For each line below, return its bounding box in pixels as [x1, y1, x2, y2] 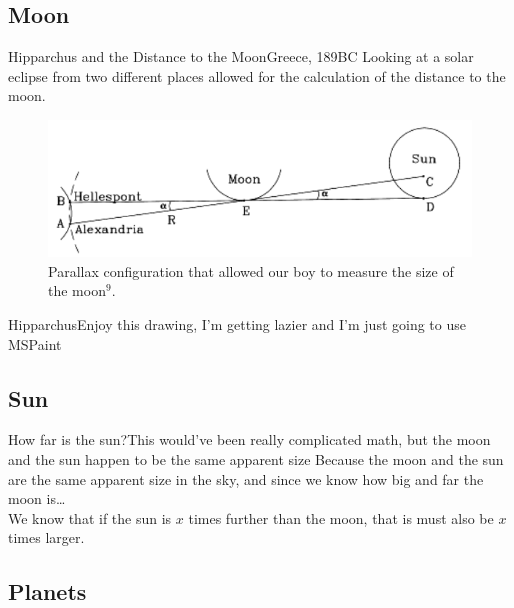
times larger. [8, 527, 85, 548]
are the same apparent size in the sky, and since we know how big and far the [8, 468, 484, 489]
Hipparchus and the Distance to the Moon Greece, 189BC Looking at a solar [8, 46, 474, 67]
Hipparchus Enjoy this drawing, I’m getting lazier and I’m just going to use [8, 313, 466, 334]
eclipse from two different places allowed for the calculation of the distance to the [8, 65, 506, 86]
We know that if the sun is [8, 507, 172, 528]
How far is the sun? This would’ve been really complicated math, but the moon [8, 429, 491, 450]
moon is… [8, 488, 66, 509]
